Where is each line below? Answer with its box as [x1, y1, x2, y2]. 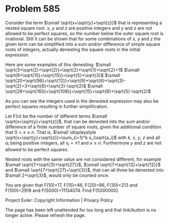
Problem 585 [5, 3, 61, 15]
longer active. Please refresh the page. [5, 212, 86, 218]
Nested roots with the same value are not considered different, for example [5, 156, 161, 162]
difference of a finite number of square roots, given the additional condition [5, 124, 161, 130]
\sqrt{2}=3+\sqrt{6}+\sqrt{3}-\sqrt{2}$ [5, 83, 87, 89]
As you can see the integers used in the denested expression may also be [5, 98, 159, 104]
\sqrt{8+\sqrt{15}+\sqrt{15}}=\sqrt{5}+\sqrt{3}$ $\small [5, 72, 120, 78]
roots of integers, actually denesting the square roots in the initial [5, 46, 140, 52]
